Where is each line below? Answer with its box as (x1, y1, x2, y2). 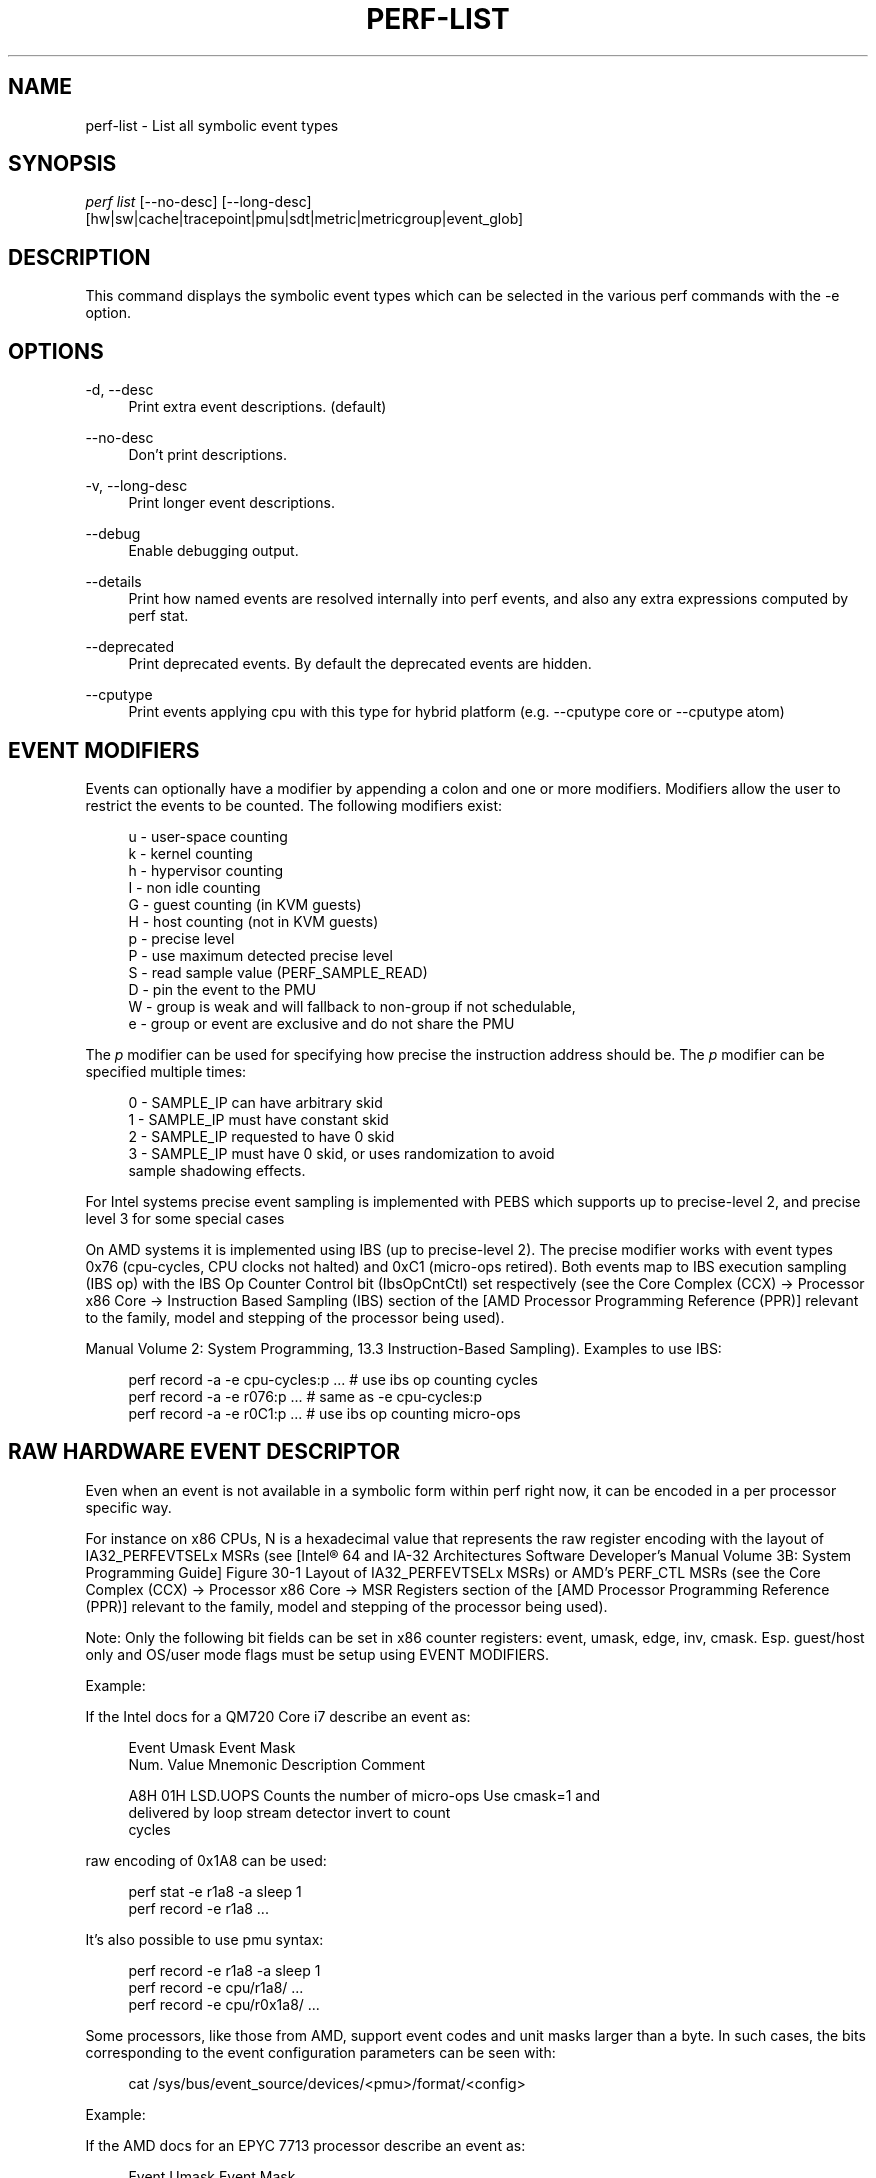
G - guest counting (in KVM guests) (128, 895, 362, 913)
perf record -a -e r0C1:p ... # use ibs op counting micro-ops (128, 1404, 521, 1422)
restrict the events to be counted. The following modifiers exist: (85, 796, 503, 814)
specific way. (85, 1498, 172, 1516)
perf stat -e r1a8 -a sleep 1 (128, 1882, 302, 1900)
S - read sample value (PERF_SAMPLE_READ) (128, 963, 428, 981)
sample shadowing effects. (128, 1161, 306, 1179)
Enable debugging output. (128, 542, 299, 560)
